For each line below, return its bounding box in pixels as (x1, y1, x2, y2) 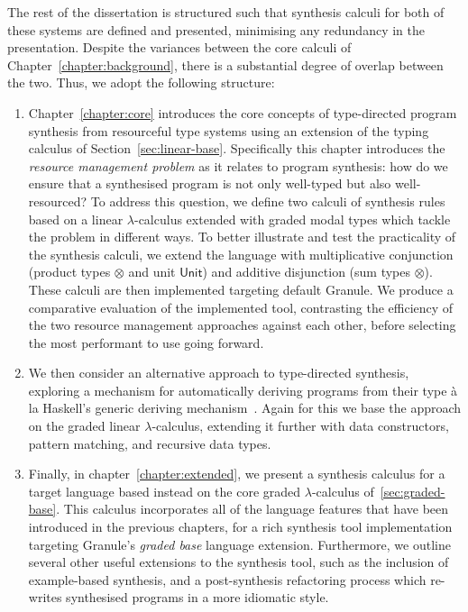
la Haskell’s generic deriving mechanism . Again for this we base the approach (28, 398, 462, 417)
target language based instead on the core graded (28, 481, 301, 500)
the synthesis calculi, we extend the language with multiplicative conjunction (28, 244, 454, 263)
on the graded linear (28, 416, 141, 435)
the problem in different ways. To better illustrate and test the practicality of (28, 227, 456, 246)
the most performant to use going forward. (28, 333, 264, 352)
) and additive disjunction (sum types (202, 262, 410, 281)
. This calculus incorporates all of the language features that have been (56, 499, 449, 518)
